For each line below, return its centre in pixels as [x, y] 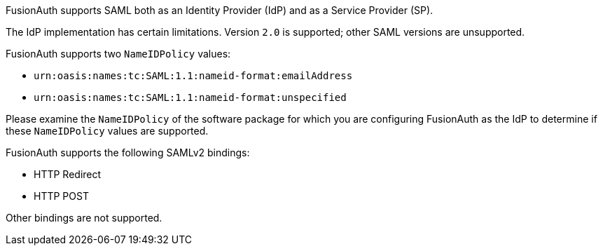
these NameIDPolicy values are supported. [107, 131]
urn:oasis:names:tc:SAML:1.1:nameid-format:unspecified [190, 97]
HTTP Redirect [68, 174]
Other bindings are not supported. [84, 218]
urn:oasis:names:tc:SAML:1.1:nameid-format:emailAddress [193, 76]
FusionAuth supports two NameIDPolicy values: [118, 54]
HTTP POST [61, 196]
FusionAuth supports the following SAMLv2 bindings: [128, 152]
